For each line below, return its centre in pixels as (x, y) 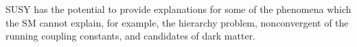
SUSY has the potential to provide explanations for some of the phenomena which (178, 9)
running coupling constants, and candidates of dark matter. (131, 36)
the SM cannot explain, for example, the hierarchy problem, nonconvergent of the (177, 22)
